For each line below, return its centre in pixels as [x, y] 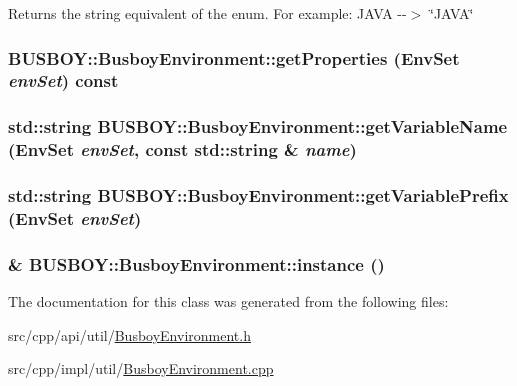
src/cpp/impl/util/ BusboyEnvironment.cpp [141, 368]
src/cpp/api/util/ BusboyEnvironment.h [129, 334]
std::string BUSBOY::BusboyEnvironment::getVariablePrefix [258, 195]
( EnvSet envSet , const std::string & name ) [182, 149]
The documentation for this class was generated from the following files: [228, 301]
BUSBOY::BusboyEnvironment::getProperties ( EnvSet [234, 57]
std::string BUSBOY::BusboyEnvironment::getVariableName [258, 126]
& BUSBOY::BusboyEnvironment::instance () [196, 263]
